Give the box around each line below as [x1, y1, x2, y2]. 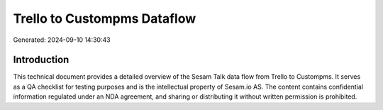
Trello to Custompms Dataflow [13, 11, 196, 26]
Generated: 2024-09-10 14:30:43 [13, 35, 111, 44]
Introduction [13, 54, 70, 66]
